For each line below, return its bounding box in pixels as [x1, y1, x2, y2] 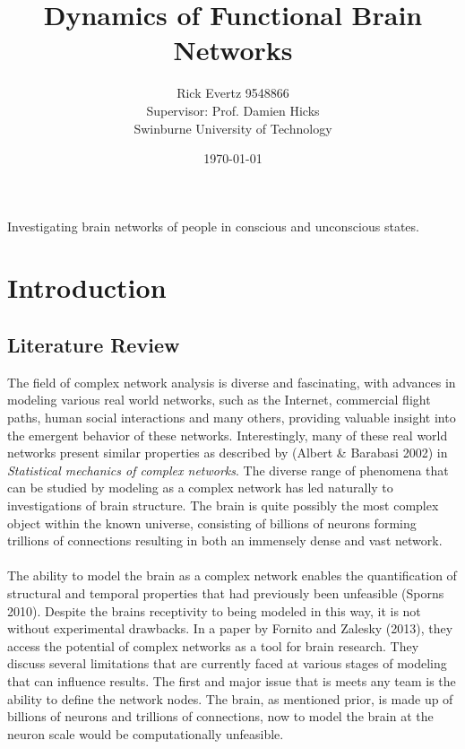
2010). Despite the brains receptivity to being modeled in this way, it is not [7, 601, 421, 620]
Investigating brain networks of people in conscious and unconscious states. [7, 216, 419, 235]
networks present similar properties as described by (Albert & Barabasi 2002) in [7, 443, 448, 462]
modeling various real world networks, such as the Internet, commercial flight [7, 390, 431, 409]
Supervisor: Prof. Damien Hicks [146, 100, 320, 119]
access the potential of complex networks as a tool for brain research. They [7, 636, 419, 655]
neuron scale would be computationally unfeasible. [7, 724, 284, 743]
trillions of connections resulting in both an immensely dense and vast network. [7, 531, 443, 550]
